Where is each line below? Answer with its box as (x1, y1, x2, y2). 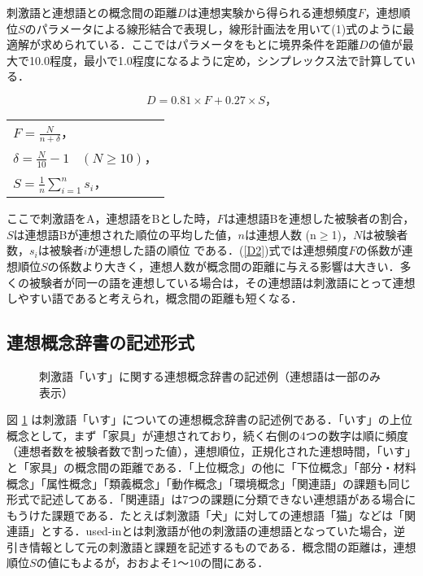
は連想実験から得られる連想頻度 (186, 4, 358, 20)
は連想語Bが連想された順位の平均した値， (13, 225, 238, 242)
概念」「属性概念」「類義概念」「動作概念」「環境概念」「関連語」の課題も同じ (7, 474, 411, 491)
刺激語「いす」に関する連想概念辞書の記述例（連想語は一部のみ (39, 367, 381, 384)
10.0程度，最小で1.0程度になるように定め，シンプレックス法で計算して (28, 51, 404, 68)
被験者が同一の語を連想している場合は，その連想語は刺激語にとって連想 (28, 273, 416, 290)
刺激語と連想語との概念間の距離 (7, 4, 177, 20)
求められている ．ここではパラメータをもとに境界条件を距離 (40, 36, 359, 53)
